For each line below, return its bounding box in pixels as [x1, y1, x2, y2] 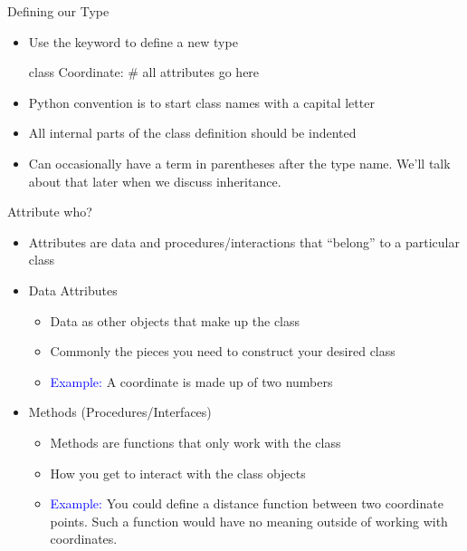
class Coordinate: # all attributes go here [28, 63, 260, 82]
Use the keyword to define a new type [28, 32, 238, 51]
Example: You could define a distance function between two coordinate [50, 494, 443, 513]
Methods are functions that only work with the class [50, 432, 341, 451]
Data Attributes [28, 280, 118, 299]
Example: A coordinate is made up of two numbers [50, 372, 333, 391]
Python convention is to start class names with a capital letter [28, 92, 375, 111]
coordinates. [50, 529, 118, 548]
